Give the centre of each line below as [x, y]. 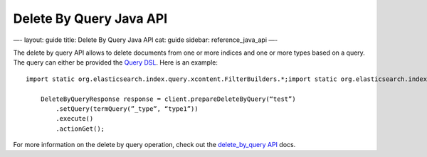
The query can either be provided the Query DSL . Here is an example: [116, 63]
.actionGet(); [80, 129]
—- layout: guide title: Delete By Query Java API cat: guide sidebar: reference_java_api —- [146, 40]
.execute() [75, 119]
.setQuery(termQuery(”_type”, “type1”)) [127, 109]
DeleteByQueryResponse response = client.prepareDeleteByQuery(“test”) [168, 99]
